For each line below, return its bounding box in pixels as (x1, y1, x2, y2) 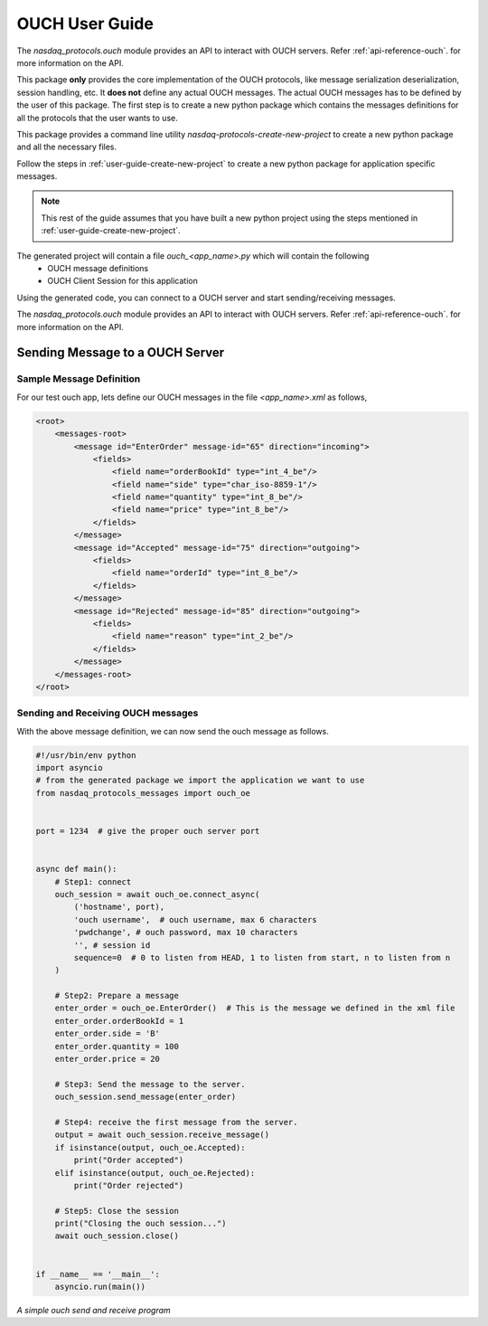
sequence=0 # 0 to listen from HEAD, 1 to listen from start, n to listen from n (73, 952, 451, 962)
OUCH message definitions (47, 263, 149, 274)
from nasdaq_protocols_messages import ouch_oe (35, 788, 250, 798)
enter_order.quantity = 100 (54, 1041, 180, 1051)
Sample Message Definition (16, 373, 141, 385)
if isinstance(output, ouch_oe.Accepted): (54, 1142, 246, 1152)
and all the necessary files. (16, 141, 117, 153)
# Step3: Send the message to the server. (54, 1079, 246, 1089)
